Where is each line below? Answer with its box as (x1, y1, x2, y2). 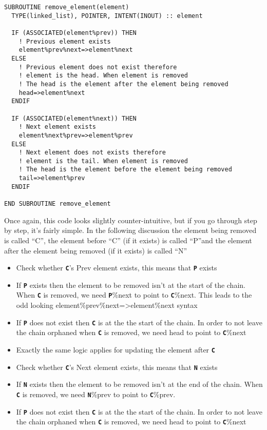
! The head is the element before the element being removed (18, 166, 232, 173)
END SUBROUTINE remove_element (4, 200, 111, 208)
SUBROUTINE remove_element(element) (4, 4, 129, 11)
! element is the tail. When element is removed (18, 157, 188, 165)
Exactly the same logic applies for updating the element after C (16, 344, 215, 355)
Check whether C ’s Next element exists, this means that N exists (16, 361, 218, 372)
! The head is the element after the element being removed (18, 80, 228, 88)
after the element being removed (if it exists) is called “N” (4, 245, 187, 256)
